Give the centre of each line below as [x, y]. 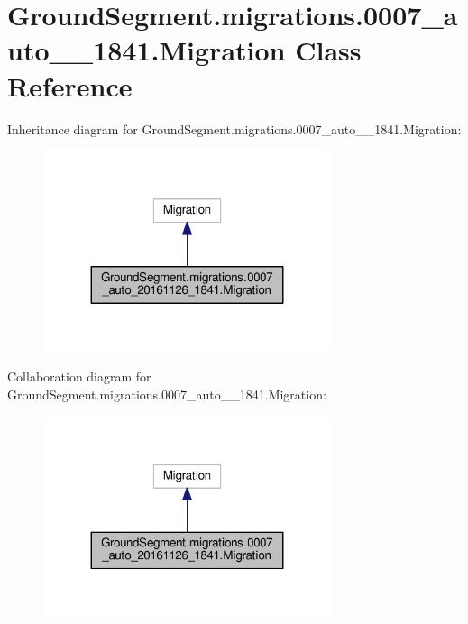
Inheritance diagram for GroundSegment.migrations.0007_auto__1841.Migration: [234, 128]
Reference [70, 85]
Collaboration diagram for [79, 376]
